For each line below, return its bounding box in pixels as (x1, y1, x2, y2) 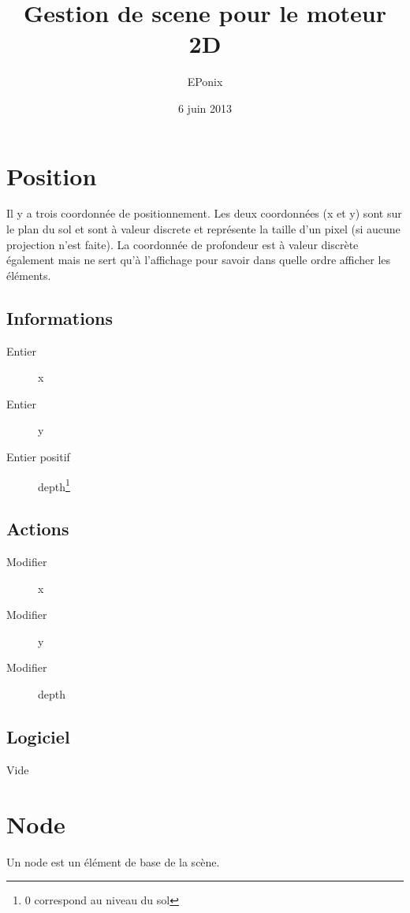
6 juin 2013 (177, 99, 233, 116)
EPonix (187, 73, 223, 90)
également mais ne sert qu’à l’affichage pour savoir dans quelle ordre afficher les (6, 252, 391, 268)
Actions (6, 516, 69, 541)
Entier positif (6, 448, 70, 464)
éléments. (6, 266, 51, 283)
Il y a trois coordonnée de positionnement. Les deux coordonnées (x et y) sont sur (6, 205, 402, 222)
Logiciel (6, 724, 70, 748)
